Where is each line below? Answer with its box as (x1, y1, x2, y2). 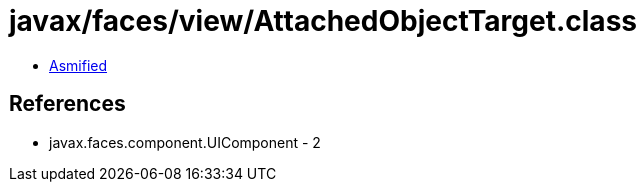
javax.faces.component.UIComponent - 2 (49, 133, 321, 151)
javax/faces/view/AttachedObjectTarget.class (9, 4, 637, 38)
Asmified (49, 56, 108, 74)
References (9, 91, 126, 117)
